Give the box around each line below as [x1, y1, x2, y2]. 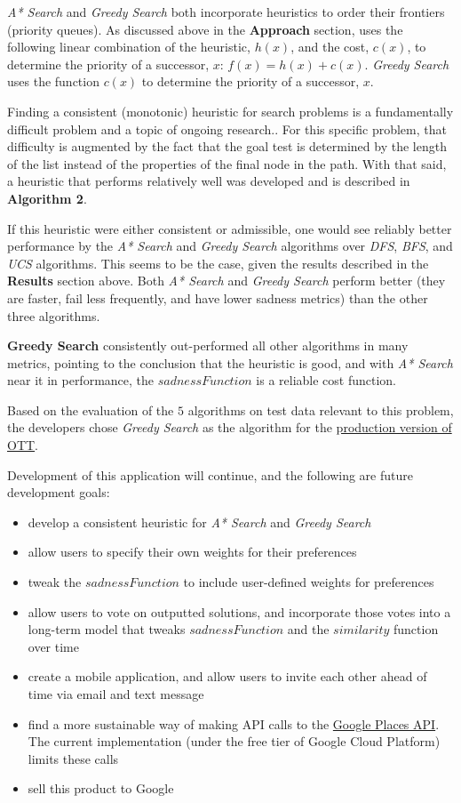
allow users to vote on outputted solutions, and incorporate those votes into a [28, 602, 451, 621]
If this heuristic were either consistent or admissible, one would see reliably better [7, 219, 452, 237]
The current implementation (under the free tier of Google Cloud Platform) [28, 732, 441, 751]
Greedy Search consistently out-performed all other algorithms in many [7, 336, 409, 355]
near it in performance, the [7, 371, 155, 389]
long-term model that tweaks [28, 620, 186, 638]
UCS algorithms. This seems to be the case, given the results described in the [7, 253, 429, 272]
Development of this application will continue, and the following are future [7, 465, 413, 484]
